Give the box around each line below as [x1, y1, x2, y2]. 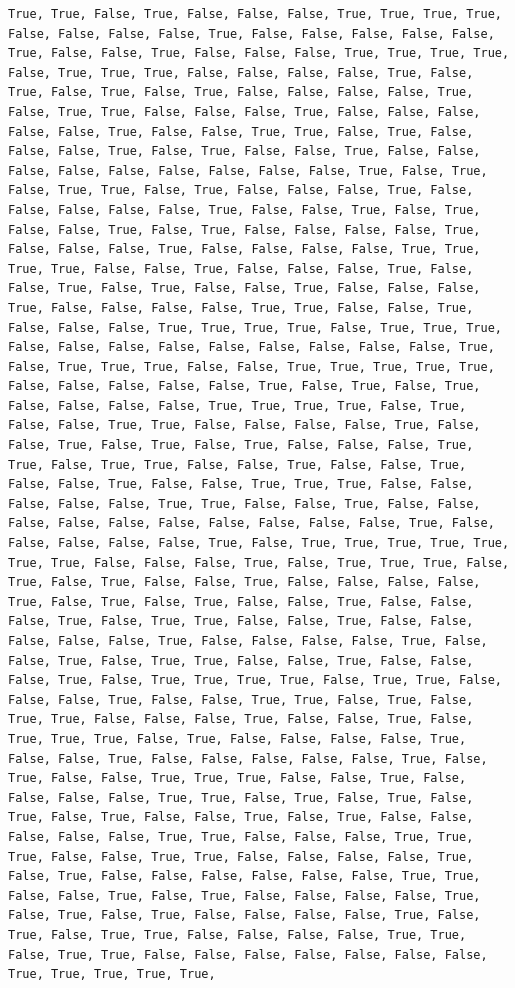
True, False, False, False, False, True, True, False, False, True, [8, 300, 474, 315]
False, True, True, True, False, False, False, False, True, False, [8, 65, 474, 80]
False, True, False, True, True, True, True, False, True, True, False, [8, 673, 502, 688]
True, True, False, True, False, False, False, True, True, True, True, [8, 7, 502, 21]
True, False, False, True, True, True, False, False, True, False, [8, 771, 467, 786]
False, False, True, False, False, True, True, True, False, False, [8, 477, 474, 492]
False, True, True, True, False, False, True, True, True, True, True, [8, 359, 495, 374]
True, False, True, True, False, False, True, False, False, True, [8, 457, 467, 472]
